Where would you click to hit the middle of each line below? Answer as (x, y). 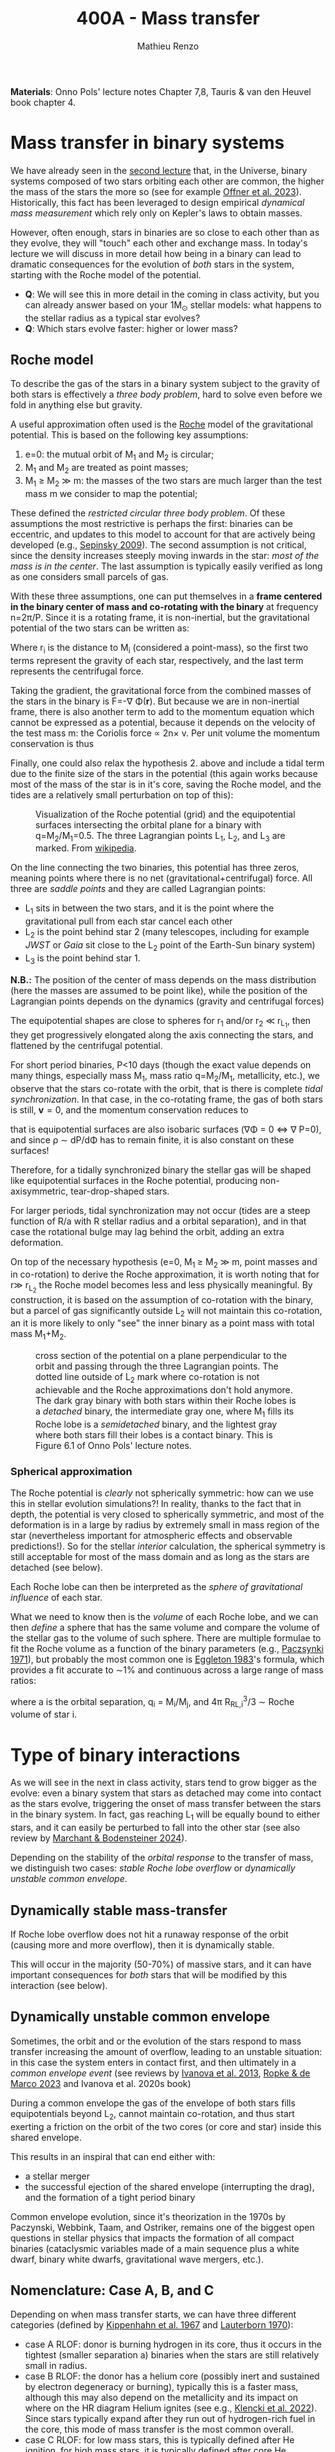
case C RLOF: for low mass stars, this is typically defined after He (159, 2440)
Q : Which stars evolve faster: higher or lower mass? (131, 328)
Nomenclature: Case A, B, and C (112, 2290)
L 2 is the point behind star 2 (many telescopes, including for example (167, 933)
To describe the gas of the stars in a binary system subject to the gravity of (165, 384)
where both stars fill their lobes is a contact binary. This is (154, 1434)
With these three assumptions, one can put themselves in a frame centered (166, 596)
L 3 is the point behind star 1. (82, 959)
